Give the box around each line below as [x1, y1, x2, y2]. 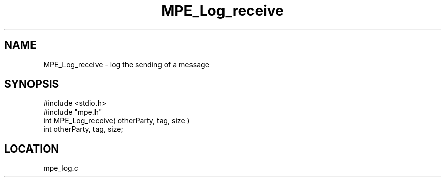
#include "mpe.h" [43, 107, 102, 117]
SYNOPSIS [4, 78, 59, 91]
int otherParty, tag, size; [43, 125, 123, 134]
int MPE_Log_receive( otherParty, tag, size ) [43, 116, 190, 125]
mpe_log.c [43, 164, 78, 173]
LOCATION [4, 142, 59, 155]
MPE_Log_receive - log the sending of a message [43, 60, 209, 69]
